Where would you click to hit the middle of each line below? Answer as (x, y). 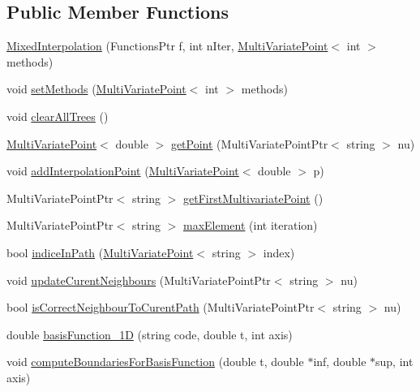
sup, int (394, 362)
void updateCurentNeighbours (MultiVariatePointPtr (139, 280)
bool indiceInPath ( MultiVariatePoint (100, 252)
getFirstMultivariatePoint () (253, 198)
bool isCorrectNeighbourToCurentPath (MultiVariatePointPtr (161, 307)
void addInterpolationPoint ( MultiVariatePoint (123, 171)
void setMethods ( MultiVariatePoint (96, 89)
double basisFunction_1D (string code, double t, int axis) (150, 334)
